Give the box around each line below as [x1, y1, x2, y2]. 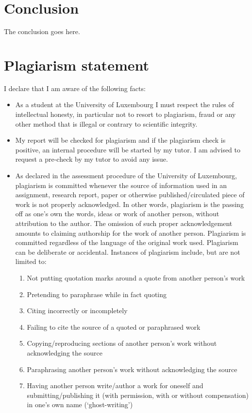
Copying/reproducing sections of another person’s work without [27, 338, 217, 348]
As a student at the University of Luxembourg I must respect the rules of [15, 99, 234, 110]
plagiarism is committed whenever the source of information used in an [15, 180, 227, 190]
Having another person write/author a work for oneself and [27, 380, 203, 391]
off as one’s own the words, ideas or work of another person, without [15, 208, 219, 219]
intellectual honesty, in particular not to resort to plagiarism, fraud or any [15, 109, 236, 119]
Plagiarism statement [4, 55, 149, 75]
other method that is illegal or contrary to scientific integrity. [15, 118, 198, 129]
